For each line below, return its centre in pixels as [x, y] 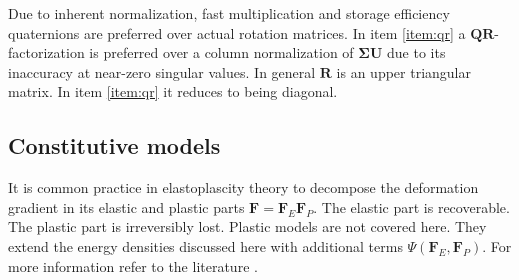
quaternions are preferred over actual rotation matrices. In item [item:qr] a [237, 32]
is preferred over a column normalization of [221, 52]
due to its [416, 52]
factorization [46, 52]
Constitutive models [114, 145]
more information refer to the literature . [133, 265]
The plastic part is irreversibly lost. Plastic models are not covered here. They [247, 226]
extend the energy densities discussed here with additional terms [205, 245]
